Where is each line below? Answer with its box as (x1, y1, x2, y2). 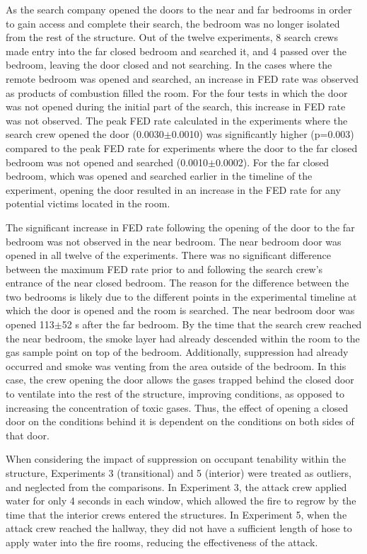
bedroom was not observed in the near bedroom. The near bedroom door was (6, 233, 342, 248)
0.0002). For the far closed (215, 154, 330, 169)
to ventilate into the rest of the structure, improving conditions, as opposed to (6, 386, 344, 401)
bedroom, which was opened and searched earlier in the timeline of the (6, 168, 313, 183)
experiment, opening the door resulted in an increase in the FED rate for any (6, 182, 341, 197)
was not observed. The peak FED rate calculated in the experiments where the (6, 112, 348, 127)
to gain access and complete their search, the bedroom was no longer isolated (6, 16, 340, 30)
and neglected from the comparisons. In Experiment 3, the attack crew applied (6, 479, 347, 494)
